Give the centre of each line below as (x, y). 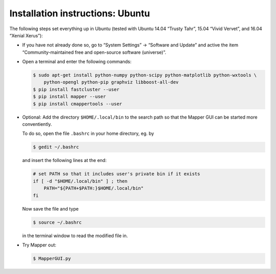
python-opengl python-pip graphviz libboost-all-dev (111, 82)
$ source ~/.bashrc (57, 222)
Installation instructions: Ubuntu (80, 13)
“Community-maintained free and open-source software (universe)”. (94, 52)
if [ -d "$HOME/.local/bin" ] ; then (80, 181)
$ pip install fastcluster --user (76, 89)
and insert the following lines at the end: (64, 161)
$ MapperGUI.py (52, 258)
